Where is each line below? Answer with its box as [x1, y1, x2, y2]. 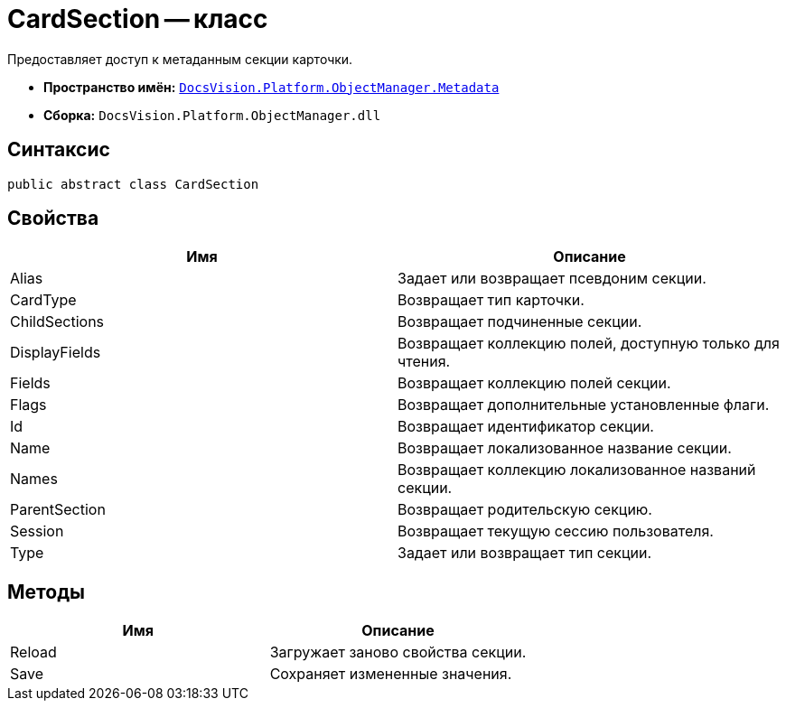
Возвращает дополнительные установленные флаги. [398, 396, 770, 415]
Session [10, 522, 64, 541]
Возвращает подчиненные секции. [398, 312, 642, 331]
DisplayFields [10, 343, 101, 362]
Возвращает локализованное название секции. [398, 439, 732, 458]
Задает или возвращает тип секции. [398, 544, 652, 563]
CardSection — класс [7, 4, 268, 34]
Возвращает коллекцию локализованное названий [398, 461, 756, 480]
